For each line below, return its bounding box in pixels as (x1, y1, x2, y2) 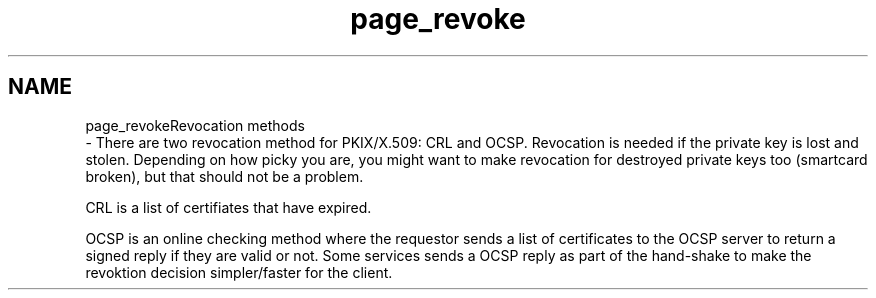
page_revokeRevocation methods (85, 116, 305, 134)
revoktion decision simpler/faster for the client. (85, 263, 393, 281)
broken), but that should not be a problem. (85, 167, 364, 185)
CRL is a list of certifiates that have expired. (85, 198, 372, 216)
